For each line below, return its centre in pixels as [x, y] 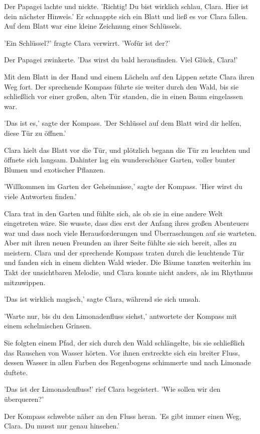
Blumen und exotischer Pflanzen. [55, 169]
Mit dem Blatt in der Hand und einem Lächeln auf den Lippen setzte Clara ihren [129, 76]
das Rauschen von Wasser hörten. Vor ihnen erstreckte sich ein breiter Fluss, [122, 352]
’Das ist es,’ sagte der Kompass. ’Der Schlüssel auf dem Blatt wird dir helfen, [123, 123]
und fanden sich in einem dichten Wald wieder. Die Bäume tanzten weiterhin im [127, 262]
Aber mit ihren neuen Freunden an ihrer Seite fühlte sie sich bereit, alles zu [120, 243]
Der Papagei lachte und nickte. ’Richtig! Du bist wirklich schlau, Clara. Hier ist [126, 6]
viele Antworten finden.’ [40, 196]
